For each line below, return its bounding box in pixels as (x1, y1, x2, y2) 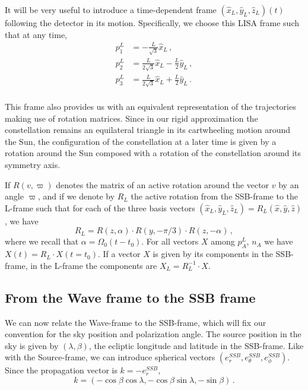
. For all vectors (141, 235, 199, 248)
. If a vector (97, 248, 141, 260)
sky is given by (5, 339, 59, 351)
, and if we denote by (38, 190, 115, 202)
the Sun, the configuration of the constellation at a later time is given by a (5, 135, 277, 147)
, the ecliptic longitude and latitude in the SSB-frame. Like (88, 339, 304, 351)
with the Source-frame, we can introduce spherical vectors (5, 351, 215, 363)
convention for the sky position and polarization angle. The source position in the (5, 328, 301, 340)
